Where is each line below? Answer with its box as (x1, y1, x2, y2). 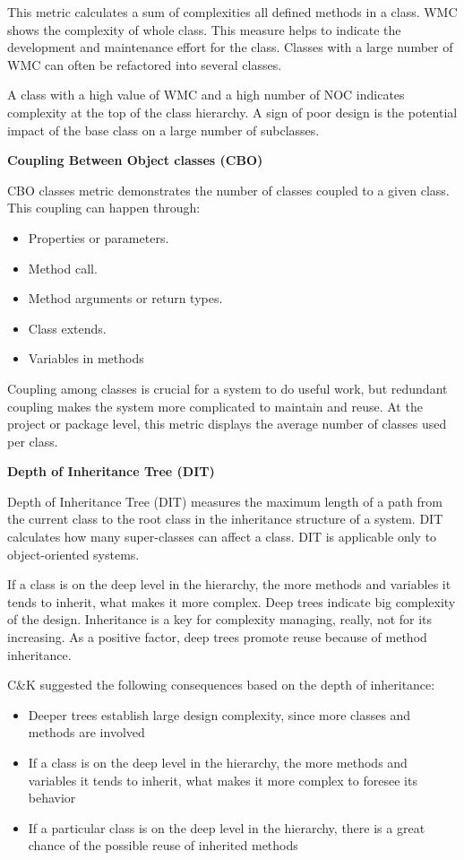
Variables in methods (28, 349, 144, 368)
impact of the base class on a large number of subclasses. (7, 120, 320, 139)
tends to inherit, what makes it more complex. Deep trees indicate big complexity (7, 592, 456, 611)
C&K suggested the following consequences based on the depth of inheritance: (7, 675, 435, 694)
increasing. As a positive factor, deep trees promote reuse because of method (7, 628, 427, 647)
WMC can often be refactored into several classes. (7, 55, 282, 74)
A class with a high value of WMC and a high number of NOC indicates (7, 85, 405, 104)
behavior (28, 788, 76, 807)
